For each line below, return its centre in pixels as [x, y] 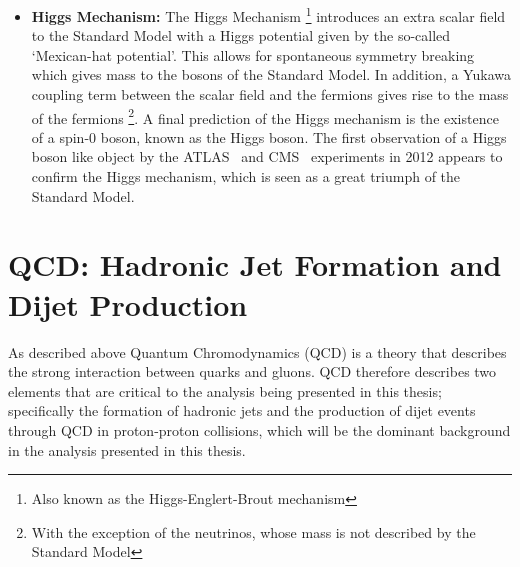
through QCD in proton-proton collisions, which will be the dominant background [259, 429]
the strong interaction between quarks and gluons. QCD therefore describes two [252, 371]
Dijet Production [128, 303]
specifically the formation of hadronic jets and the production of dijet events [242, 410]
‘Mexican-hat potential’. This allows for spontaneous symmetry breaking [253, 54]
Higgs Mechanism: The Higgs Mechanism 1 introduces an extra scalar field [268, 14]
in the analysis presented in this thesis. [127, 449]
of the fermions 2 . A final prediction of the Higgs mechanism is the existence [265, 116]
